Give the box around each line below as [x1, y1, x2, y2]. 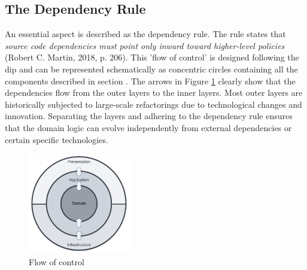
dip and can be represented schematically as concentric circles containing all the [5, 62, 298, 75]
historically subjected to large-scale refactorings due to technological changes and [5, 98, 302, 110]
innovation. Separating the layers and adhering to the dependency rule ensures [5, 110, 293, 122]
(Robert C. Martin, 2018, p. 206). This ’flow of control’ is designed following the [5, 51, 299, 63]
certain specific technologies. [5, 133, 108, 145]
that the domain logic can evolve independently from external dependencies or [5, 121, 292, 134]
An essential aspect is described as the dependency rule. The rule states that [5, 28, 286, 40]
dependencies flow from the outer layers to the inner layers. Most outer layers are [5, 86, 303, 99]
